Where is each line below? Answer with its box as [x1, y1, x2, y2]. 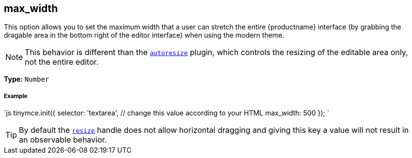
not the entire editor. [25, 57, 99, 67]
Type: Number [4, 75, 49, 84]
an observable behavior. [19, 135, 107, 145]
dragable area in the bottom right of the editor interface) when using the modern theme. [4, 31, 285, 40]
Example [4, 92, 28, 100]
